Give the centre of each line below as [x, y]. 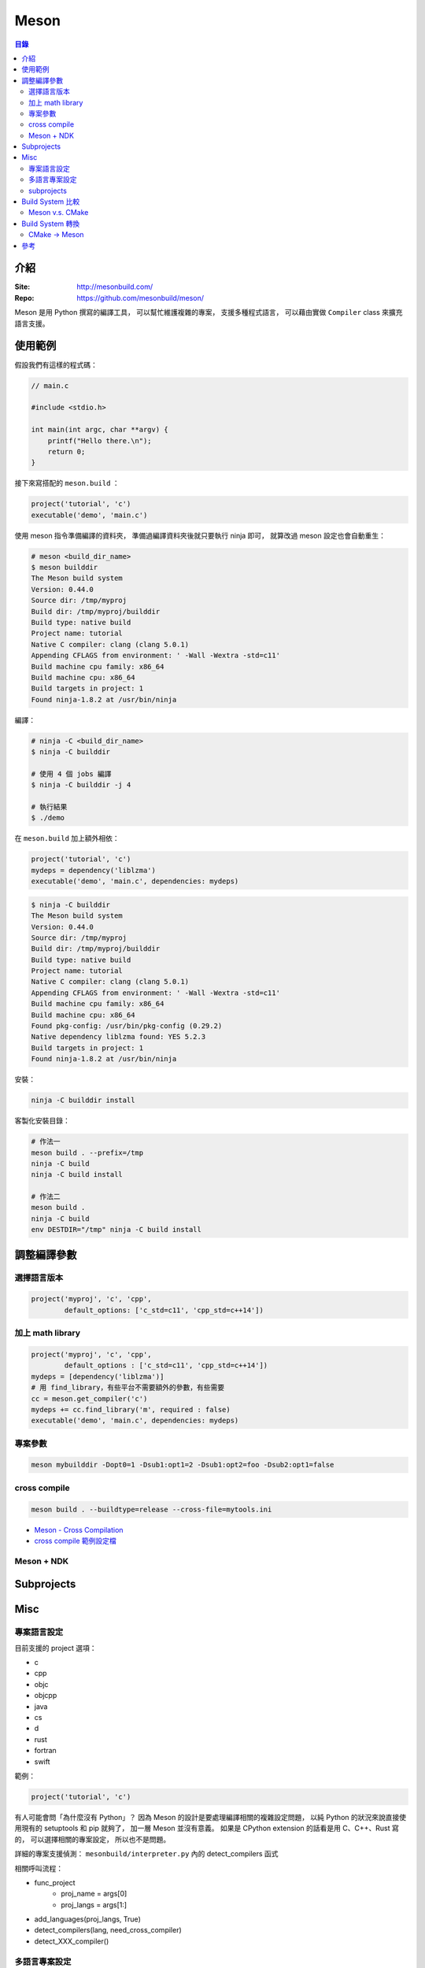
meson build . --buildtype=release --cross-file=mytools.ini [152, 1509]
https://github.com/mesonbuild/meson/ [140, 298]
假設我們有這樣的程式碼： [56, 364]
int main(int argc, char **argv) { [100, 430]
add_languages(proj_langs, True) [87, 1919]
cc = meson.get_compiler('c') [89, 1398]
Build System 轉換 [51, 224]
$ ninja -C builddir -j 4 [81, 785]
